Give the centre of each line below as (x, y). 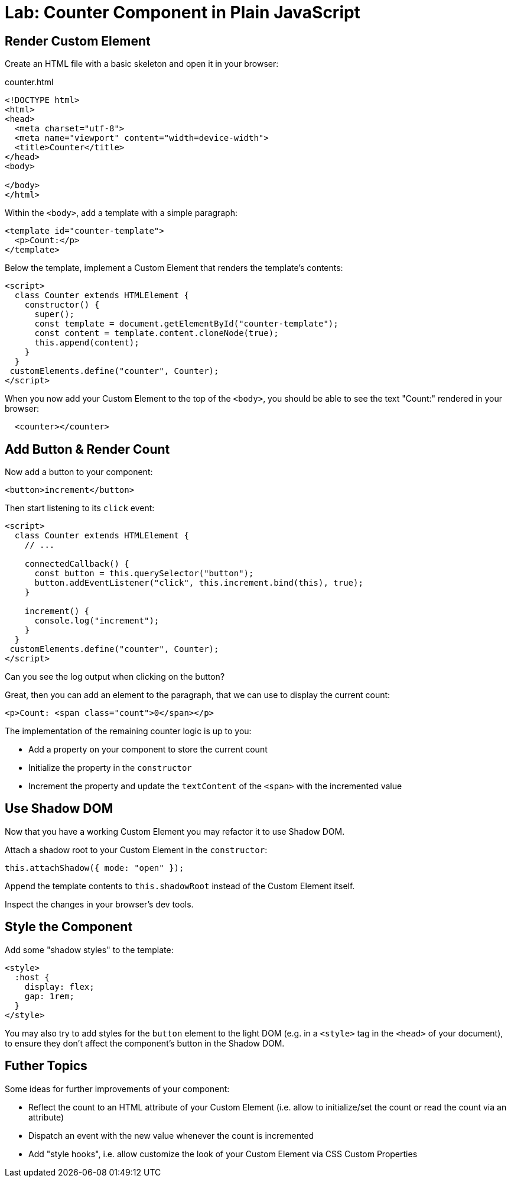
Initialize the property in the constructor (110, 768)
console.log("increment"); (97, 621)
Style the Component (69, 927)
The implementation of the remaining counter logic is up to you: (128, 731)
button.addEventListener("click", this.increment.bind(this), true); (199, 583)
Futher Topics (46, 1066)
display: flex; (59, 986)
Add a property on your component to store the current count (148, 750)
